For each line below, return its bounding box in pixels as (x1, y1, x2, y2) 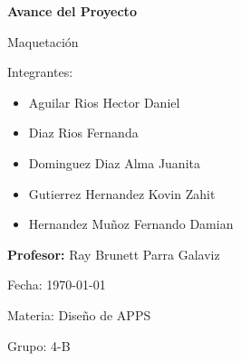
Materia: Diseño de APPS (7, 305, 151, 324)
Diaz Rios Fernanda (28, 123, 139, 142)
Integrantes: (7, 62, 73, 81)
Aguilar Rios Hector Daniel (28, 92, 180, 111)
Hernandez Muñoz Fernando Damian (28, 214, 234, 233)
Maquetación (7, 32, 79, 51)
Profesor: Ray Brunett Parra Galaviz (7, 244, 220, 263)
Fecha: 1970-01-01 (7, 275, 106, 294)
